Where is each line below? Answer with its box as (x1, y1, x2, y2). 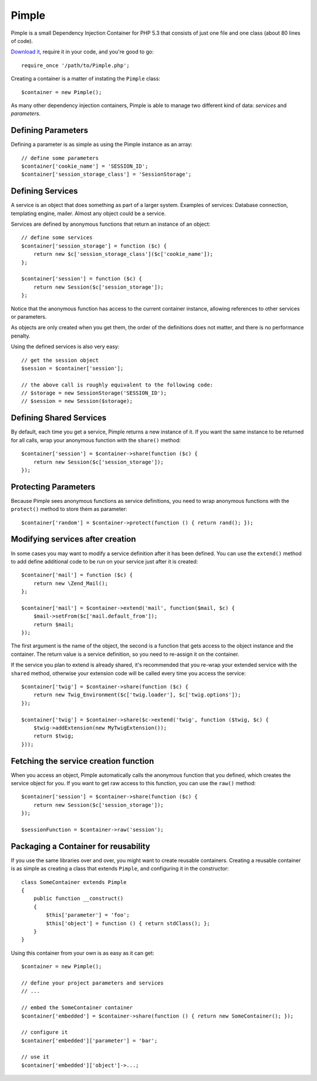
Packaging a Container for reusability (11, 841, 150, 851)
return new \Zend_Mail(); (33, 580, 109, 586)
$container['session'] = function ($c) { (21, 275, 142, 282)
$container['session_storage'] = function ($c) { (21, 242, 167, 249)
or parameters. (11, 313, 47, 320)
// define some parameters (21, 155, 99, 161)
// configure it (21, 1029, 68, 1036)
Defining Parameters (11, 125, 88, 135)
